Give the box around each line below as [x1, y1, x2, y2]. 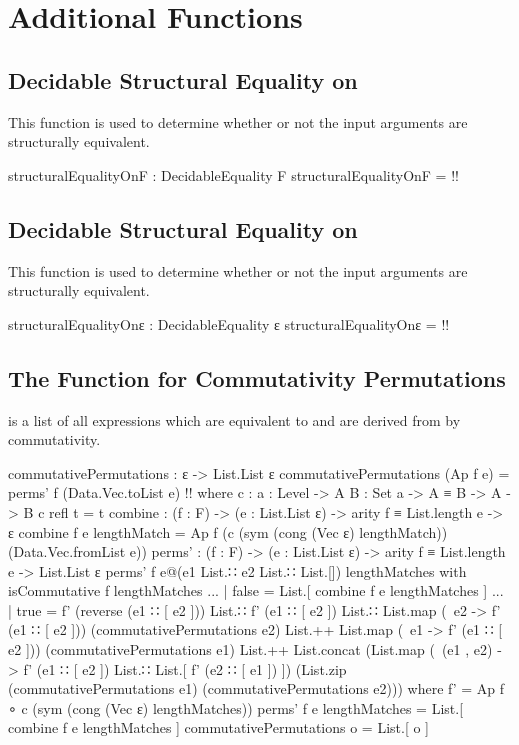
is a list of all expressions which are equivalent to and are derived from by [8, 409, 461, 430]
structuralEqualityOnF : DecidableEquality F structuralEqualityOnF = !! [8, 164, 459, 185]
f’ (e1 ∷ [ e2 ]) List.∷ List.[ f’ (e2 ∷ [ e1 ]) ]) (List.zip [23, 658, 347, 679]
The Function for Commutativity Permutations [8, 362, 506, 393]
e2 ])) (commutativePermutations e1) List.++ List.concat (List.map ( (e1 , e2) [8, 639, 493, 660]
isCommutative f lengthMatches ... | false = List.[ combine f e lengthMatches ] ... [8, 580, 504, 601]
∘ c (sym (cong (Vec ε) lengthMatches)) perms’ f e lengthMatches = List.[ [8, 697, 464, 718]
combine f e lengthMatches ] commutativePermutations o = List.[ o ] [8, 717, 430, 738]
